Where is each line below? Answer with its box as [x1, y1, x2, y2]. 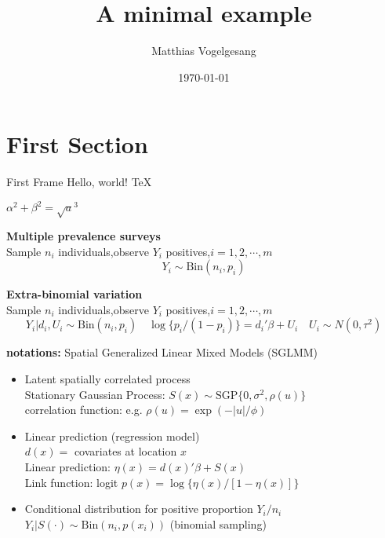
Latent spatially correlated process [24, 371, 191, 387]
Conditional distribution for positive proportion [24, 500, 253, 517]
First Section [6, 128, 148, 160]
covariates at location [74, 443, 177, 459]
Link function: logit [24, 474, 118, 490]
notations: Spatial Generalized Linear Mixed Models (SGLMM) [6, 344, 318, 360]
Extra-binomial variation [6, 286, 143, 302]
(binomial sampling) [169, 515, 267, 532]
